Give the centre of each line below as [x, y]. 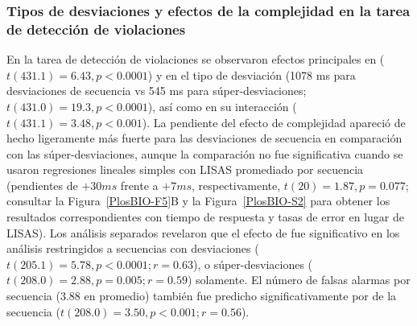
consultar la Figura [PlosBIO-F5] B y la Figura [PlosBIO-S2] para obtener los [198, 201]
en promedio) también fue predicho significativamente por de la [240, 296]
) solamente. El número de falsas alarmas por [299, 280]
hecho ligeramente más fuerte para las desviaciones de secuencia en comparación [204, 138]
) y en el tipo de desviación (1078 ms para [252, 74]
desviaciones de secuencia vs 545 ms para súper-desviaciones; [157, 91]
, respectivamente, [236, 185]
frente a [139, 185]
